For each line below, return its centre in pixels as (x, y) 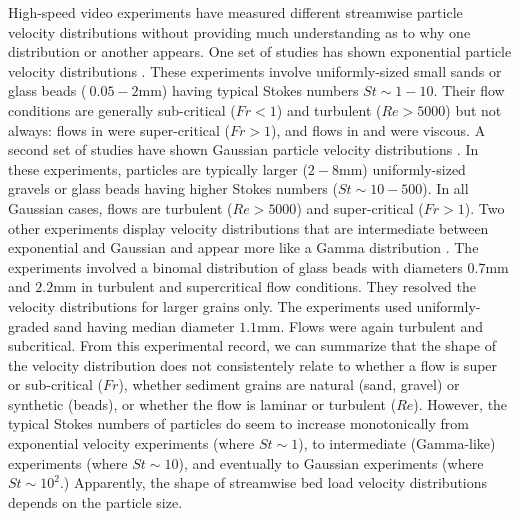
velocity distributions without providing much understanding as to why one (239, 31)
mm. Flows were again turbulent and (370, 325)
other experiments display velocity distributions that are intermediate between (248, 227)
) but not (473, 109)
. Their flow (469, 90)
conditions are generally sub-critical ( (122, 109)
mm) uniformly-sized (402, 168)
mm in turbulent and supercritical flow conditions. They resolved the (264, 286)
